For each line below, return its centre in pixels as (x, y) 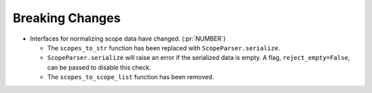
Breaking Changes (66, 18)
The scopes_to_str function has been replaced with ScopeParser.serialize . (164, 48)
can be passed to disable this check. (99, 67)
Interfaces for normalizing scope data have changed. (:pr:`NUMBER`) (128, 39)
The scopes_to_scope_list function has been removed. (131, 77)
